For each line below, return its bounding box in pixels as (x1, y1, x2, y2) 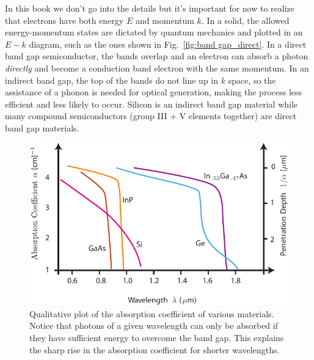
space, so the (228, 73, 276, 86)
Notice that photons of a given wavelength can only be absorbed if (29, 319, 278, 332)
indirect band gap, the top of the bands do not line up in (5, 73, 219, 86)
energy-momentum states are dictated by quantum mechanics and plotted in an (5, 26, 303, 39)
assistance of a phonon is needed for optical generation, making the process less (5, 86, 302, 98)
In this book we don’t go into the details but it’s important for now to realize (5, 2, 295, 14)
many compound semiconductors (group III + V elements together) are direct (5, 109, 297, 122)
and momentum (135, 13, 194, 26)
